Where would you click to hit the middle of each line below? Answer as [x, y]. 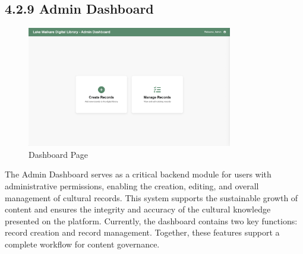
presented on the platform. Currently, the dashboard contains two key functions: [151, 220]
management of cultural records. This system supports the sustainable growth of [151, 197]
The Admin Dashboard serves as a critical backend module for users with [138, 174]
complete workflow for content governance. [82, 244]
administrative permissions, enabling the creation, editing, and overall [132, 186]
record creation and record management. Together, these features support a [142, 232]
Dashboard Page [59, 154]
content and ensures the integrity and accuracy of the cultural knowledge [138, 209]
